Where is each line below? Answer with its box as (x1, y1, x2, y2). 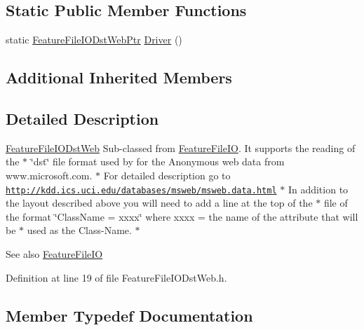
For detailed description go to (103, 167, 231, 182)
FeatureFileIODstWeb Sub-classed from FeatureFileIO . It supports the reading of (6, 140, 356, 155)
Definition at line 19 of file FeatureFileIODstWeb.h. (6, 270, 227, 284)
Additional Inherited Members (6, 67, 232, 88)
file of (323, 195, 348, 210)
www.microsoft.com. (6, 167, 93, 182)
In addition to (288, 181, 349, 196)
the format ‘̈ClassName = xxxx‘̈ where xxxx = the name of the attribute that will (6, 209, 358, 224)
